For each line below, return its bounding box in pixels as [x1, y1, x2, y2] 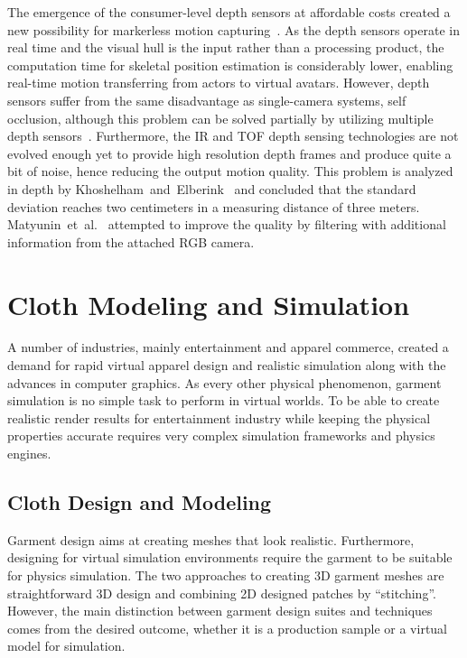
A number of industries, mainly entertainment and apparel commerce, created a [7, 338, 449, 357]
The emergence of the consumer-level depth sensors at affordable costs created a [7, 3, 451, 21]
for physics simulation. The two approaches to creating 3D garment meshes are [7, 565, 444, 584]
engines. [7, 444, 51, 462]
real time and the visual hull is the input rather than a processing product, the [7, 38, 444, 57]
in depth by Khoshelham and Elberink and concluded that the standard [7, 179, 416, 198]
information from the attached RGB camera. [7, 232, 255, 251]
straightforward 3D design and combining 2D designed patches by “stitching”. [7, 583, 436, 602]
